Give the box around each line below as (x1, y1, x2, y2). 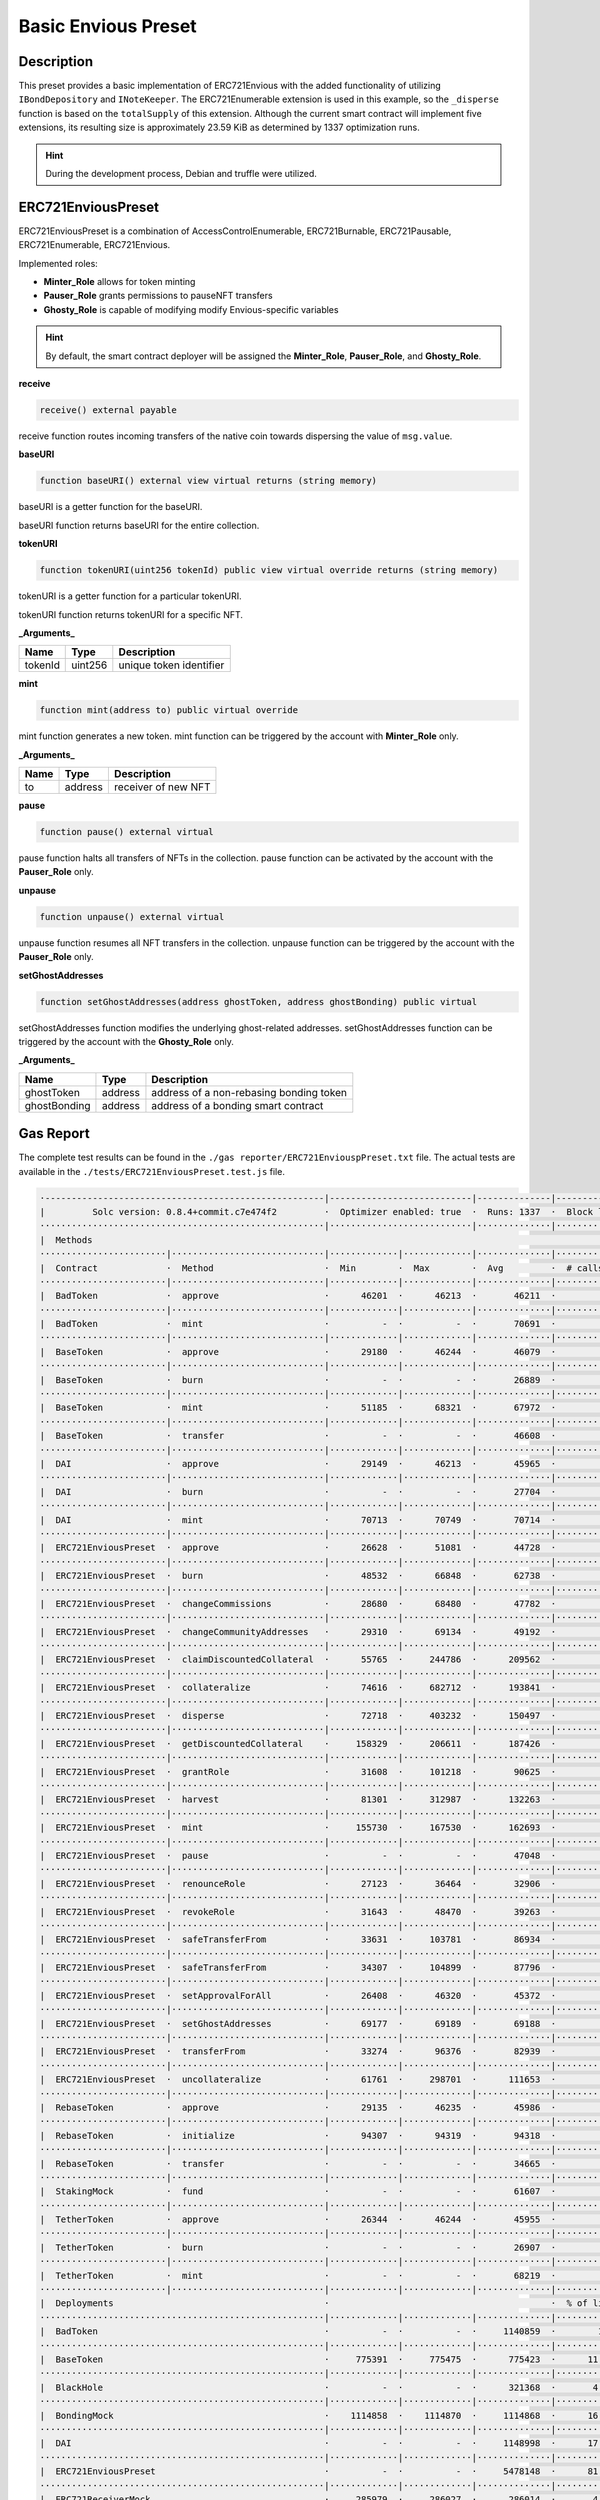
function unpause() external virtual (39, 911, 225, 922)
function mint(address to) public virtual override (39, 705, 299, 716)
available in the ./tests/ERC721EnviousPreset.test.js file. (18, 1165, 285, 1177)
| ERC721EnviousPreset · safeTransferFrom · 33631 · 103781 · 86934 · (39, 1934, 557, 1945)
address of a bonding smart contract (151, 1098, 324, 1112)
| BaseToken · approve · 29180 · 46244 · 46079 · (39, 1346, 557, 1357)
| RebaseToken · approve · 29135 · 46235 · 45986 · (39, 2101, 557, 2113)
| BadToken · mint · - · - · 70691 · (39, 1318, 557, 1330)
